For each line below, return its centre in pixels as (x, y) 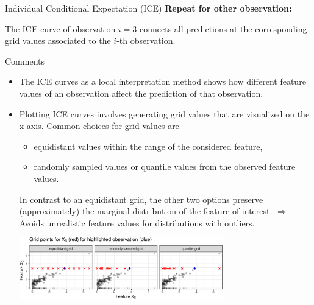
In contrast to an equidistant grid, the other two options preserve (141, 199)
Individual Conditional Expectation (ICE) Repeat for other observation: (148, 8)
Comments (25, 61)
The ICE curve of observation (60, 28)
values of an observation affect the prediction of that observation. (141, 93)
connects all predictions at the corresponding (223, 28)
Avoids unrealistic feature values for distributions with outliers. (137, 223)
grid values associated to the (58, 40)
